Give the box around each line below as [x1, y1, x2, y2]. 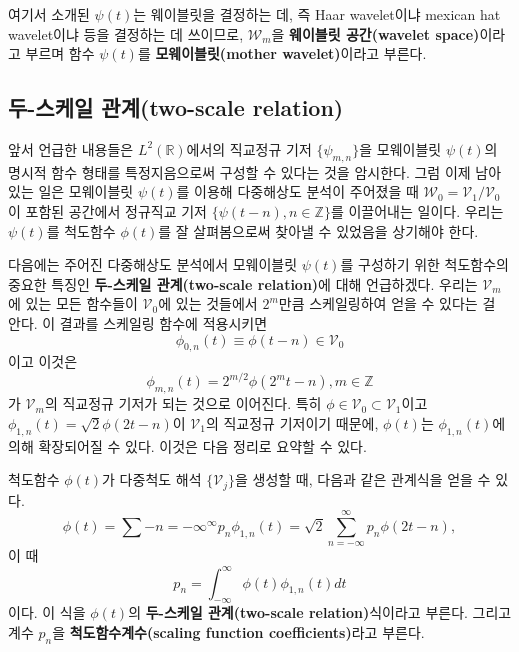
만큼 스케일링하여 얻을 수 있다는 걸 [278, 293, 496, 314]
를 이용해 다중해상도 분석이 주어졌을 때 [176, 181, 419, 202]
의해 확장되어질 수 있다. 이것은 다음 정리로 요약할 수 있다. [8, 435, 367, 456]
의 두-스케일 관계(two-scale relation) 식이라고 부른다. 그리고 [128, 602, 512, 623]
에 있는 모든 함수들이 [8, 293, 138, 314]
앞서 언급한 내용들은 [8, 138, 134, 159]
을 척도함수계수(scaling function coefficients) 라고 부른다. [52, 621, 425, 642]
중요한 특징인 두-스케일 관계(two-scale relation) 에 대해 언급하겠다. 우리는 [8, 273, 478, 294]
